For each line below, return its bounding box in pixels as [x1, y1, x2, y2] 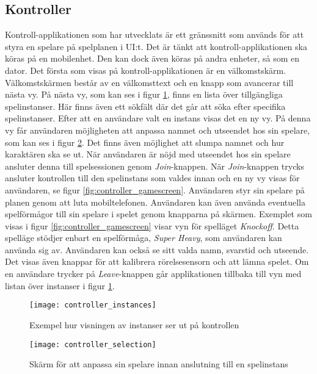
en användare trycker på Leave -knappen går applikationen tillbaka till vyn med [5, 267, 302, 280]
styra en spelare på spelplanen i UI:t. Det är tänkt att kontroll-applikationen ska [5, 40, 307, 52]
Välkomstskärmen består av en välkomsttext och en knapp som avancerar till [5, 76, 294, 88]
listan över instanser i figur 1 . [5, 279, 115, 292]
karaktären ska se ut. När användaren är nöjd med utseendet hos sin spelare [5, 148, 291, 160]
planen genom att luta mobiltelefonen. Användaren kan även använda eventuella [5, 195, 306, 208]
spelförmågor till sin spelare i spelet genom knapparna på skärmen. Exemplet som [5, 207, 312, 220]
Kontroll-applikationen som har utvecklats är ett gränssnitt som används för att [5, 28, 304, 41]
